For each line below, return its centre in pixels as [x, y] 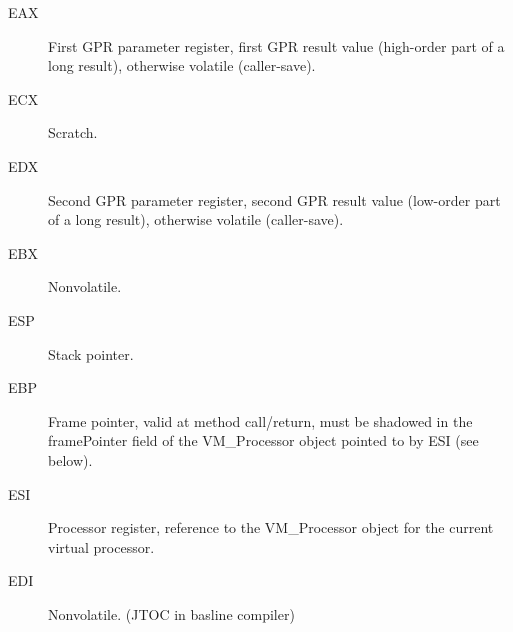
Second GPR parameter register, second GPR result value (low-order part [274, 199]
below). [70, 459]
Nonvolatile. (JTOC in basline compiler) [171, 613]
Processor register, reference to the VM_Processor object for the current [271, 527]
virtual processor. [101, 546]
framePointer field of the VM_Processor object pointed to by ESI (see [263, 440]
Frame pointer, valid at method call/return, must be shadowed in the [260, 420]
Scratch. [73, 132]
